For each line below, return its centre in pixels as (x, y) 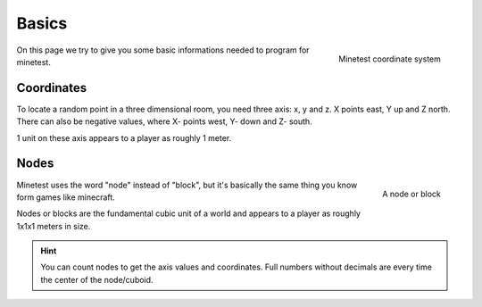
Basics (42, 23)
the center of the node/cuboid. (97, 279)
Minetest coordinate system (390, 59)
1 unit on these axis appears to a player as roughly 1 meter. (124, 137)
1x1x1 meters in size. (54, 226)
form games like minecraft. (66, 197)
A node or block (411, 194)
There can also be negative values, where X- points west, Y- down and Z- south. (164, 121)
